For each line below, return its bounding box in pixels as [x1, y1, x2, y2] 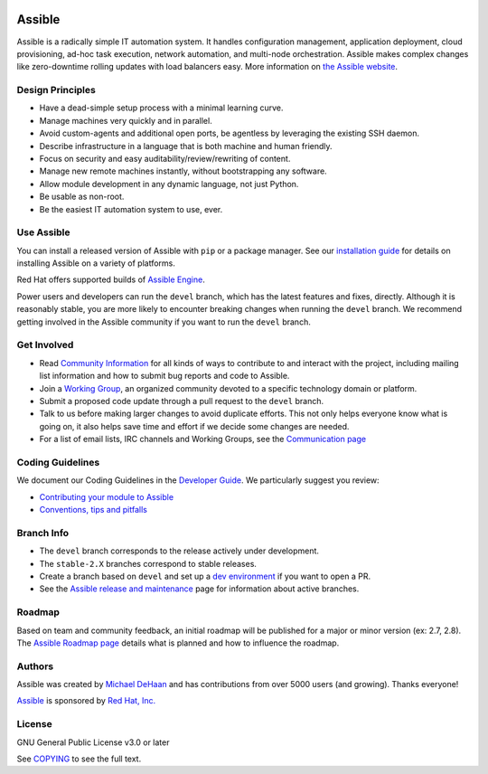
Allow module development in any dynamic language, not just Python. [39, 178, 299, 189]
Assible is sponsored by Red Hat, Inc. [16, 695, 156, 706]
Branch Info [16, 526, 70, 539]
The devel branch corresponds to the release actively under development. [39, 545, 320, 556]
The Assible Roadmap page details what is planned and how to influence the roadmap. [16, 637, 340, 648]
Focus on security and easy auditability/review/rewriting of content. [39, 154, 291, 164]
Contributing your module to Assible [39, 491, 174, 502]
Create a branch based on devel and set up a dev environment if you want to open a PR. [39, 571, 371, 581]
